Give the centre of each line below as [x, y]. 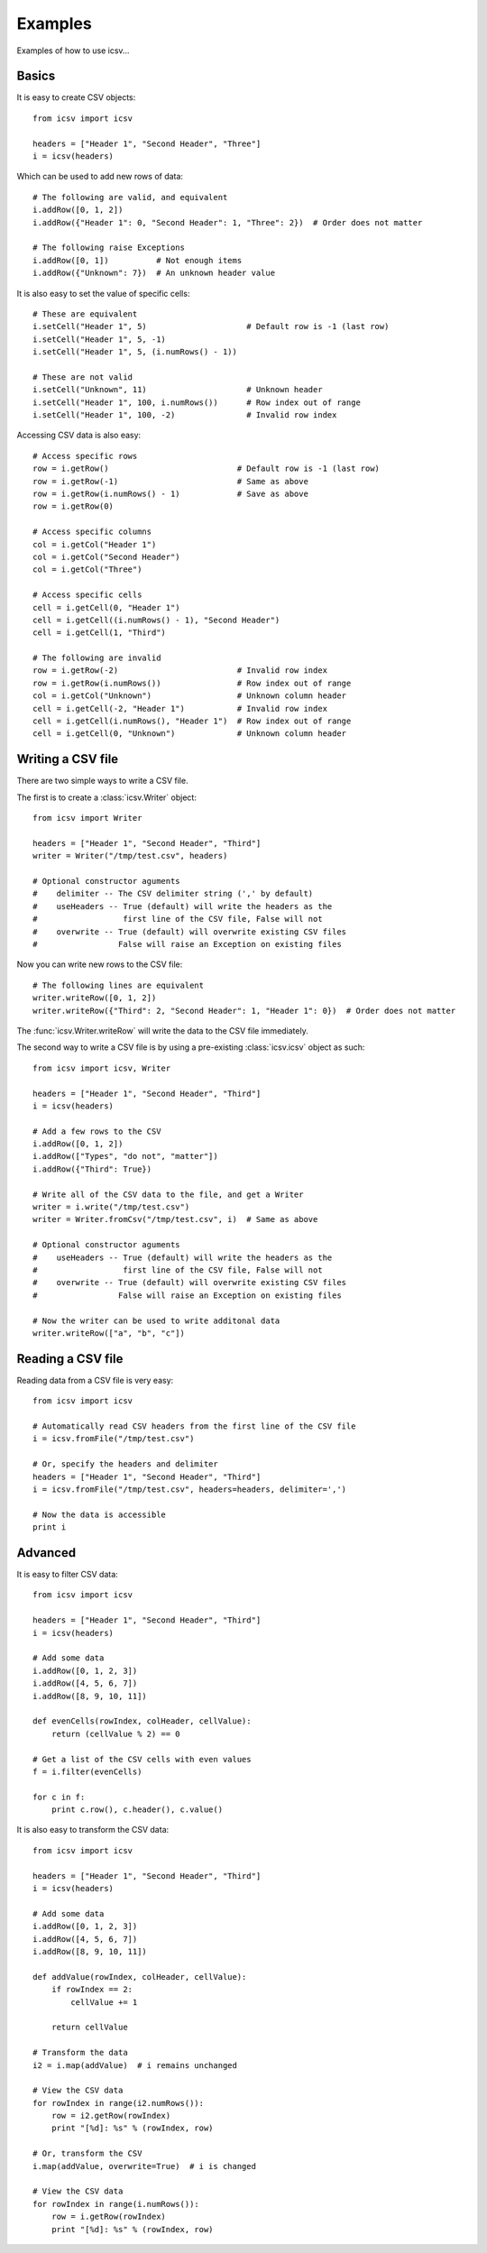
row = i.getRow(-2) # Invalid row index [180, 671]
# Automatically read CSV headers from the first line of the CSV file [194, 1426]
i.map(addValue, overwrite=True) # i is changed [145, 2166]
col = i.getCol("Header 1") [95, 544]
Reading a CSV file [70, 1359]
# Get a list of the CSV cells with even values [142, 1759]
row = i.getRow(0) [74, 506]
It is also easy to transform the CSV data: [93, 1830]
